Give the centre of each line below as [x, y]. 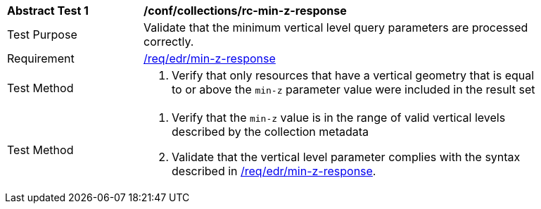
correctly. [169, 42]
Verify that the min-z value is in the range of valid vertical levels [339, 118]
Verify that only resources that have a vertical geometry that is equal [353, 75]
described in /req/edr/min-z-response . [274, 171]
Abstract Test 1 [48, 11]
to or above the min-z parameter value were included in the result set [354, 89]
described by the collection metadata [270, 132]
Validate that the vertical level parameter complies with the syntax [346, 157]
